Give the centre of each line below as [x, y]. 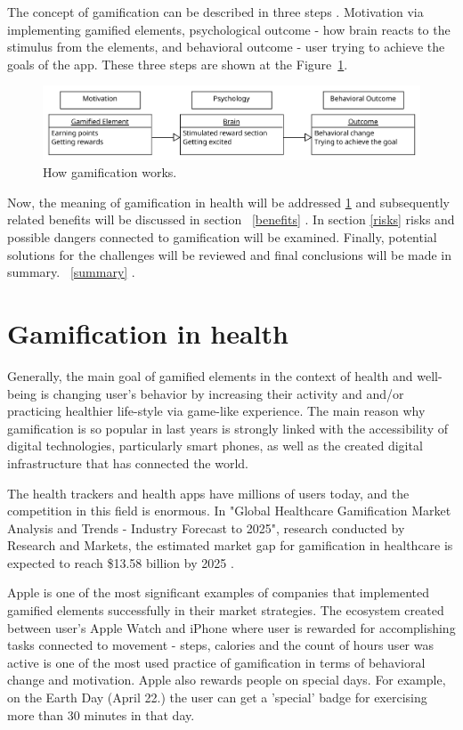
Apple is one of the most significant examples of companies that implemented [219, 592]
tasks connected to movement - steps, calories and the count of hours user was [220, 645]
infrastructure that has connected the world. [128, 462]
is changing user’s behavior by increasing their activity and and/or [222, 393]
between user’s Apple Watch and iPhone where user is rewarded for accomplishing [231, 627]
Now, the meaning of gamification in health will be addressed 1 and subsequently [228, 202]
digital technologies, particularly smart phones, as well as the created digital [215, 446]
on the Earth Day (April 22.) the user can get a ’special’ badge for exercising [217, 698]
